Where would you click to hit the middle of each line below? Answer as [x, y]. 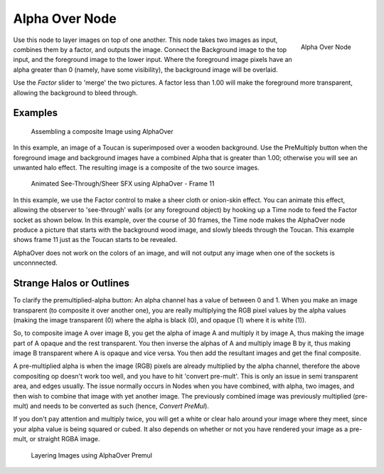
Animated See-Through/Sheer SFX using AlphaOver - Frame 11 [123, 184]
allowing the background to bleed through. [75, 93]
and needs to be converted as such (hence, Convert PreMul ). [119, 406]
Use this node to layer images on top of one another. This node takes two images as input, [145, 40]
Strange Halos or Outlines [71, 284]
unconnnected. [36, 263]
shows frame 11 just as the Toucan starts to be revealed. [95, 240]
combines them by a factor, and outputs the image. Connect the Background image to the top [150, 49]
